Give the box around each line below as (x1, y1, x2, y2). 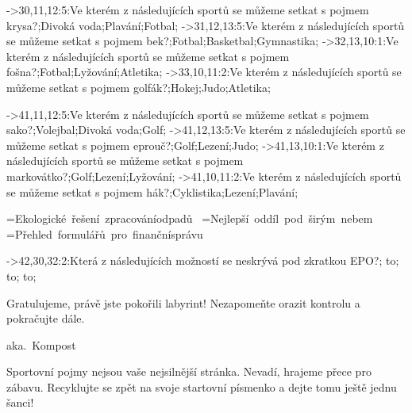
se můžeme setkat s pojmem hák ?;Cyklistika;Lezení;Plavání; (6, 183, 298, 200)
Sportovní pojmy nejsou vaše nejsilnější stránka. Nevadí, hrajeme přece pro (6, 363, 372, 380)
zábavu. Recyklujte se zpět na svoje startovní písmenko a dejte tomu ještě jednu (6, 378, 397, 395)
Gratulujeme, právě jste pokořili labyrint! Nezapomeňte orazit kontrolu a (6, 294, 360, 311)
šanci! (6, 394, 34, 411)
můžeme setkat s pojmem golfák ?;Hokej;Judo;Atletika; (6, 78, 271, 95)
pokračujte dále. (6, 310, 85, 327)
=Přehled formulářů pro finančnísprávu (6, 225, 203, 242)
